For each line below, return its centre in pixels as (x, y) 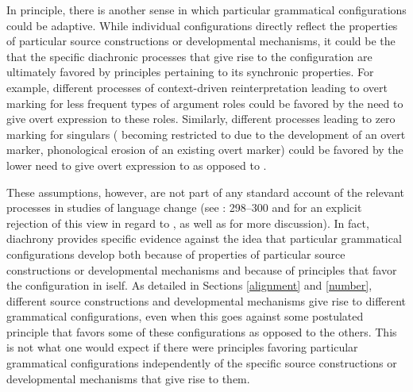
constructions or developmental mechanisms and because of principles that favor (202, 269)
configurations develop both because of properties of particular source (176, 254)
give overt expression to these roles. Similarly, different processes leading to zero (201, 119)
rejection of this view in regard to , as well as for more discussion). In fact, (188, 223)
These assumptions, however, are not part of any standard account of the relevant (206, 192)
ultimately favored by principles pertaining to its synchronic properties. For (190, 72)
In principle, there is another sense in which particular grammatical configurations (206, 10)
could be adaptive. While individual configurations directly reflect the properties (202, 25)
